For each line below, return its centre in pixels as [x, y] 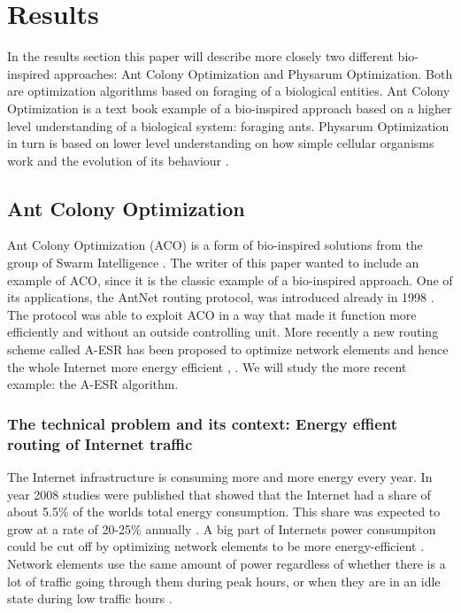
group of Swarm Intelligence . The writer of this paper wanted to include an [213, 263]
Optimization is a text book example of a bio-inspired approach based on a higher [230, 108]
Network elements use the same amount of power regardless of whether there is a [227, 563]
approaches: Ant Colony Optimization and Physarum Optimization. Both [254, 73]
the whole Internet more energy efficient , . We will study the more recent [207, 366]
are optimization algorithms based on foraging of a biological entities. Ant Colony [229, 91]
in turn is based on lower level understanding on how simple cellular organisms [221, 143]
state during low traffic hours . [90, 598]
